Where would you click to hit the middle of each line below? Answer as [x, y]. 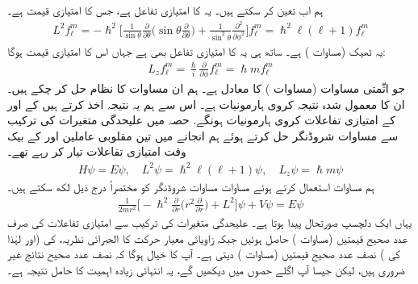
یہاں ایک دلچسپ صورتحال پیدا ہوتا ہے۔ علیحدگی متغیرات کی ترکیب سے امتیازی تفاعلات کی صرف [210, 221]
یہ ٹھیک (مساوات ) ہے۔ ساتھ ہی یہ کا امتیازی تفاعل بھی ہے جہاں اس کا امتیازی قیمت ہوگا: [196, 50]
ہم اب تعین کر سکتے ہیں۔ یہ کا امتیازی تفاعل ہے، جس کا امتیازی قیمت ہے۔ [165, 10]
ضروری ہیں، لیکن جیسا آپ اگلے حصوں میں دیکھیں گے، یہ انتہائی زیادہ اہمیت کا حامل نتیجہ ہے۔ [206, 269]
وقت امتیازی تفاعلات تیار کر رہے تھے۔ [97, 151]
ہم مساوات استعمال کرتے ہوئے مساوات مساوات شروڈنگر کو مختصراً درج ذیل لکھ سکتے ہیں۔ [191, 186]
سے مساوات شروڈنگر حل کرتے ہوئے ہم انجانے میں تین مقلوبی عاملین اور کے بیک [203, 135]
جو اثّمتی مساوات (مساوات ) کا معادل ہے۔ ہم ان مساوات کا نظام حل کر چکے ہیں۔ [207, 88]
